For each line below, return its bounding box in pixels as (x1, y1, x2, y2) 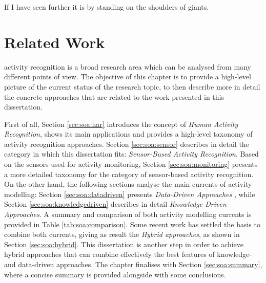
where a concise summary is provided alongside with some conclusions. (4, 269, 226, 279)
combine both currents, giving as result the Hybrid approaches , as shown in (4, 229, 240, 240)
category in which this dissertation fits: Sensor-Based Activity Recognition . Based (4, 148, 259, 159)
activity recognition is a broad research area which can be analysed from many (4, 61, 251, 72)
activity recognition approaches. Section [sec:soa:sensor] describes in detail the (4, 138, 249, 149)
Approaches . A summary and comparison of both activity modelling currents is (4, 209, 252, 220)
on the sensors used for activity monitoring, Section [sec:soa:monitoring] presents (4, 159, 258, 169)
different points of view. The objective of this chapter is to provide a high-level (4, 71, 251, 82)
